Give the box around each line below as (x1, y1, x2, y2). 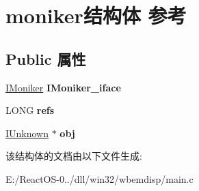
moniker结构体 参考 (5, 1, 187, 29)
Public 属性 (5, 48, 86, 69)
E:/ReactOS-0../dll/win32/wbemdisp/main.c (5, 171, 194, 186)
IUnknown (5, 126, 49, 140)
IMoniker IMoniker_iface (5, 80, 121, 94)
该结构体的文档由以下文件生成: (5, 149, 142, 163)
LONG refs (5, 103, 55, 117)
